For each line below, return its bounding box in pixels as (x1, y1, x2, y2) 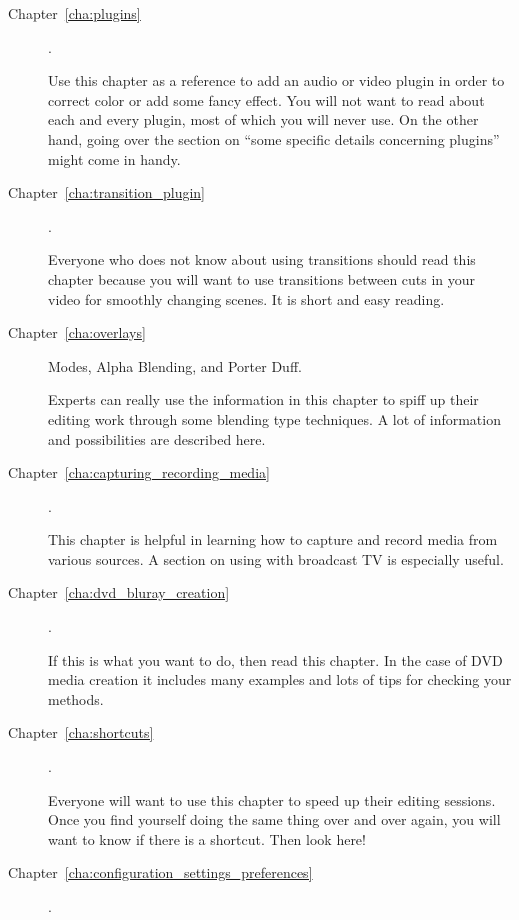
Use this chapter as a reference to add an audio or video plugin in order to (48, 70, 505, 91)
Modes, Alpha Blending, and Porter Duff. (48, 355, 302, 376)
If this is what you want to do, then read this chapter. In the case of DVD (48, 649, 503, 670)
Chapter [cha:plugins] (8, 3, 141, 23)
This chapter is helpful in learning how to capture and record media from (48, 529, 498, 550)
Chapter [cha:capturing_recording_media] (8, 462, 270, 483)
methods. (48, 688, 104, 709)
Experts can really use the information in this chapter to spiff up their (48, 389, 479, 410)
